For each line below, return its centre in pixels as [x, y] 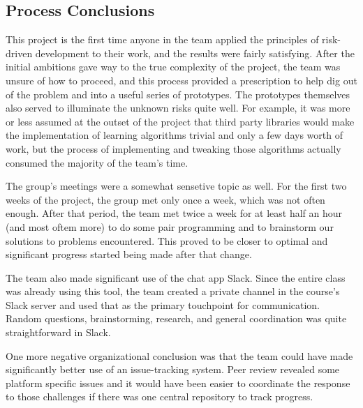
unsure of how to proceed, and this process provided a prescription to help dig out [181, 80]
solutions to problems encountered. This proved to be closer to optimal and [167, 240]
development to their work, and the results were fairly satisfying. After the [195, 53]
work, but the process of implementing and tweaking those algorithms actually [173, 148]
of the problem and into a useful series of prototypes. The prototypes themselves [178, 94]
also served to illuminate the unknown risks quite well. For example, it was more [178, 108]
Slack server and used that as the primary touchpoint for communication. [163, 304]
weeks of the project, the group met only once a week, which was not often [165, 199]
